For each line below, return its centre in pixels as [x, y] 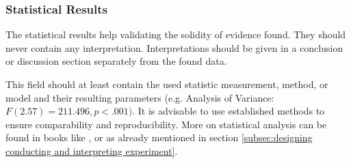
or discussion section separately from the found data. [116, 61]
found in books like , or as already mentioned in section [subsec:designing [159, 137]
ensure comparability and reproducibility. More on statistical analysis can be [166, 124]
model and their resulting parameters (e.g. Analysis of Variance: [140, 97]
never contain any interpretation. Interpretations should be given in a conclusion [174, 47]
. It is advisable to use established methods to [229, 111]
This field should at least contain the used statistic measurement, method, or [167, 84]
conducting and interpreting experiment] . [92, 150]
